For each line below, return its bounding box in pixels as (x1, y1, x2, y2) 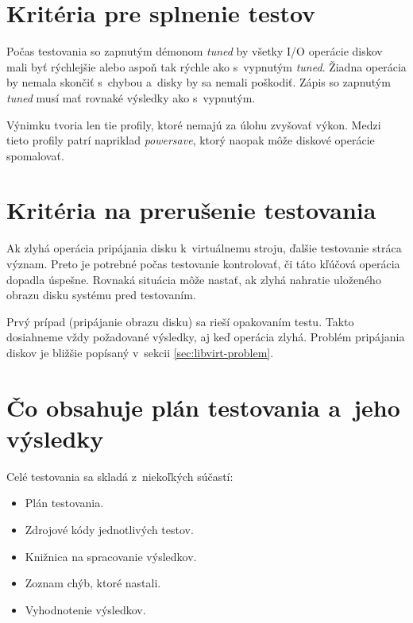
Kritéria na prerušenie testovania (6, 194, 376, 226)
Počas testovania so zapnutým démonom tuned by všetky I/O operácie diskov (6, 43, 383, 60)
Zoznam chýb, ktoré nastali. (25, 575, 161, 591)
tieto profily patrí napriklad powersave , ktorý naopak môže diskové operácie (6, 132, 375, 148)
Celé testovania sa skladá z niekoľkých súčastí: (6, 467, 234, 484)
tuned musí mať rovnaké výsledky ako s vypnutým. (6, 89, 256, 106)
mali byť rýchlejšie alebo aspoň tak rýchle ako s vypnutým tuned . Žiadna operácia (6, 58, 407, 75)
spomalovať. (6, 147, 64, 163)
